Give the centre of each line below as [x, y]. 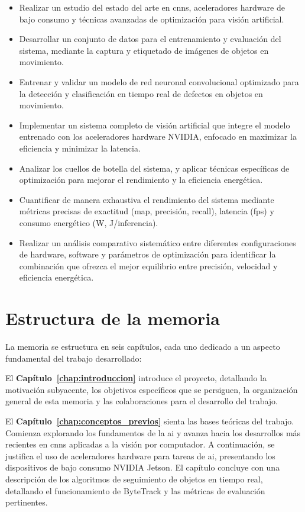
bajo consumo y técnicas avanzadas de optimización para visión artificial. [152, 19]
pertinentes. [27, 502]
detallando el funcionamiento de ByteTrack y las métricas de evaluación [135, 490]
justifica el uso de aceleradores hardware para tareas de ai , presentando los [140, 455]
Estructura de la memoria [113, 318]
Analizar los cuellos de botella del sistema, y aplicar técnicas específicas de [154, 168]
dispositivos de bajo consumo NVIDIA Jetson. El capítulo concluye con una [143, 467]
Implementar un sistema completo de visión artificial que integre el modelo [155, 125]
